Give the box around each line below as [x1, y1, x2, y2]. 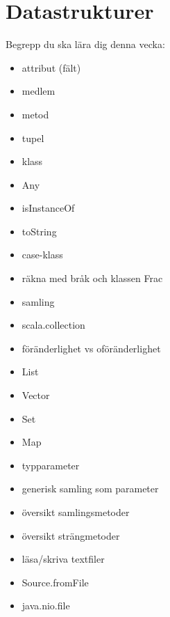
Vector [22, 388, 50, 403]
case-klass [22, 247, 63, 262]
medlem [22, 84, 56, 98]
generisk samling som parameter [22, 481, 159, 496]
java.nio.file [22, 598, 70, 613]
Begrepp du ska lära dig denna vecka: [6, 37, 165, 52]
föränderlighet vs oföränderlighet [22, 341, 161, 355]
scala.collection [22, 318, 85, 332]
